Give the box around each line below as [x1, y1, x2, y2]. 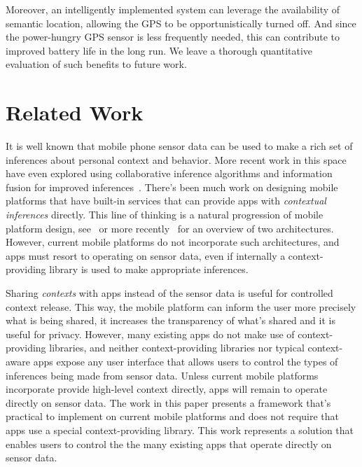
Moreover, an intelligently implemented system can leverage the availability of [6, 2, 340, 16]
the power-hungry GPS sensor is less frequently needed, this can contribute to [6, 29, 340, 44]
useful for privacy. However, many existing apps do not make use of [6, 326, 295, 341]
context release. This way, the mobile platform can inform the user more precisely [6, 299, 356, 314]
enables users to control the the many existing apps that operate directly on [6, 436, 332, 451]
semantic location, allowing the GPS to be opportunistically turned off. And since [6, 15, 356, 30]
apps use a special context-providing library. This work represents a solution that [6, 422, 354, 437]
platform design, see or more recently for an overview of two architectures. [6, 221, 334, 235]
